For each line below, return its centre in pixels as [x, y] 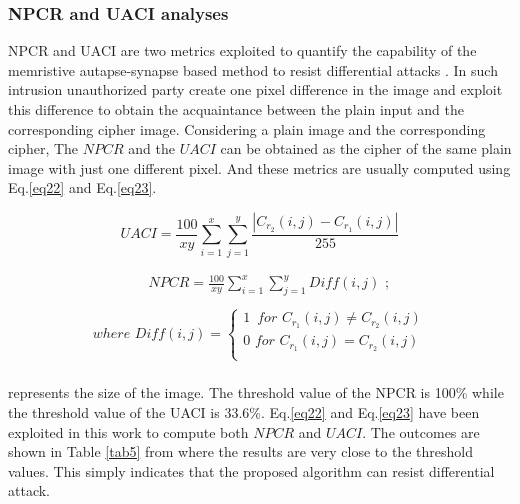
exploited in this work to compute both [128, 431]
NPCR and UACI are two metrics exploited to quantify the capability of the [242, 50]
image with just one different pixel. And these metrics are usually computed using [259, 167]
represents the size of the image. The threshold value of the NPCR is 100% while [256, 392]
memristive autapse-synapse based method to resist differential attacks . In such [253, 69]
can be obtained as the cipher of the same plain [366, 148]
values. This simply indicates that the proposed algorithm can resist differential [251, 470]
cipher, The [43, 148]
